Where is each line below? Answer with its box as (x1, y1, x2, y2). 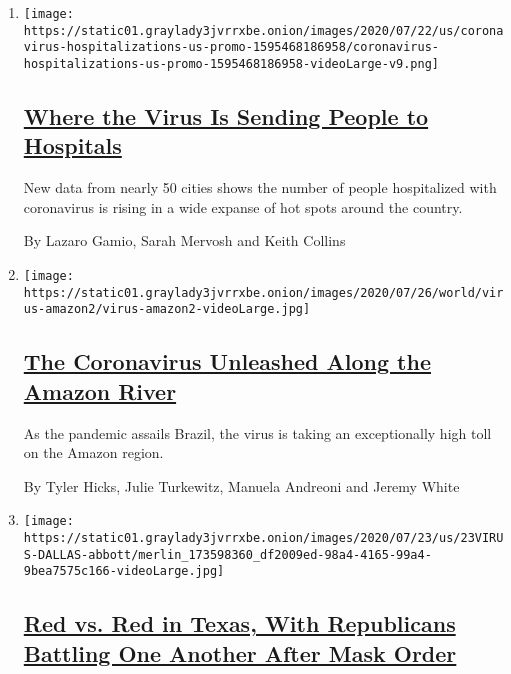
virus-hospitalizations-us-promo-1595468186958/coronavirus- (23, 40, 440, 55)
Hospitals (23, 130, 122, 161)
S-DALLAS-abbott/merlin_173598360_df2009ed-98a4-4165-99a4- (23, 547, 432, 562)
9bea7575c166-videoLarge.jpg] (23, 564, 225, 579)
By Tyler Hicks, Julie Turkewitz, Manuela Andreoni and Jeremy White (23, 475, 460, 496)
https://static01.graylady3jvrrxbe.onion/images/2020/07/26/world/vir (23, 285, 504, 300)
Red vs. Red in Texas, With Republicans (23, 608, 456, 639)
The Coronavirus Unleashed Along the (23, 346, 431, 377)
